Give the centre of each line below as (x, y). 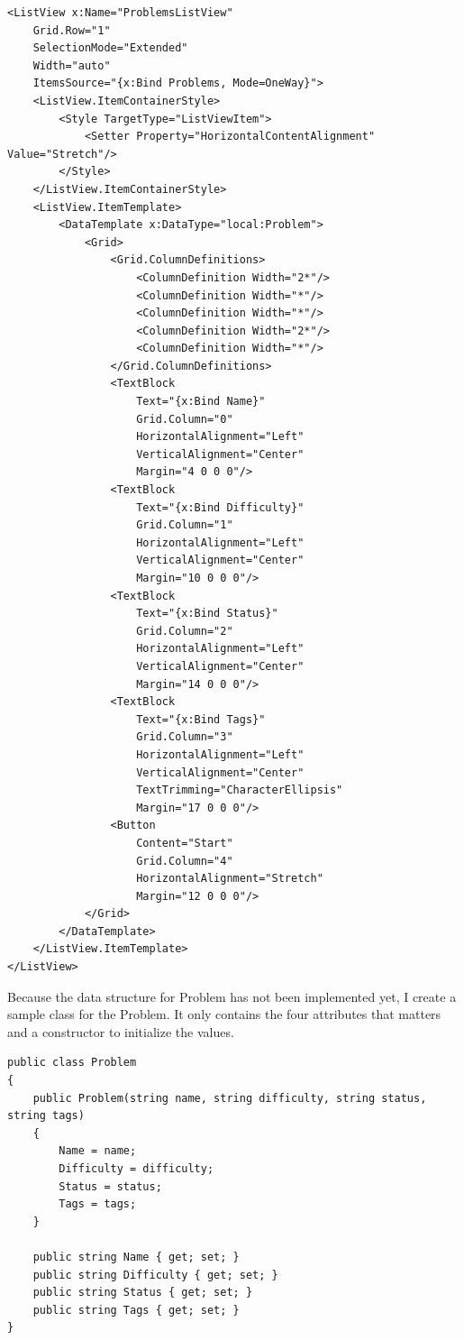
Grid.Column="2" (185, 631)
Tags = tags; (98, 1204)
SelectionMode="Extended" (110, 48)
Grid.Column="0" (185, 419)
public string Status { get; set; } (143, 1293)
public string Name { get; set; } (136, 1257)
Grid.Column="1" (185, 525)
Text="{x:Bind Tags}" (201, 719)
